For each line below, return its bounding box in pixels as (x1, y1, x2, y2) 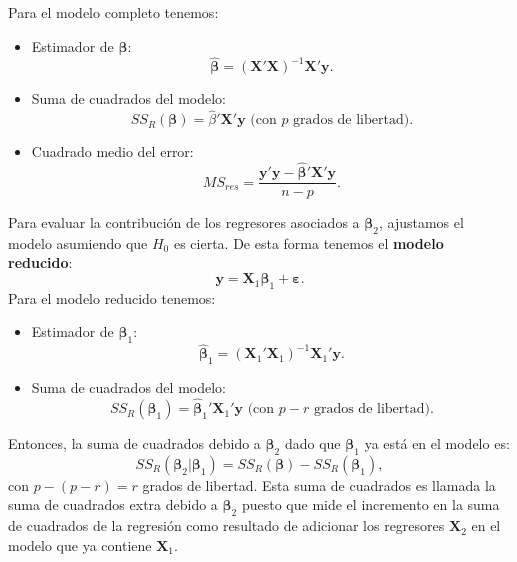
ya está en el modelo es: (364, 433, 510, 454)
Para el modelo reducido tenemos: (8, 287, 216, 308)
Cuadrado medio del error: (31, 141, 194, 162)
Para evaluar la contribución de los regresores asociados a (8, 212, 360, 233)
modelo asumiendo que (8, 232, 148, 253)
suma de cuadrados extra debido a (8, 494, 218, 515)
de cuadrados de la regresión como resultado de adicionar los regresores (8, 515, 445, 536)
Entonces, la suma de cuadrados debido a (8, 433, 261, 454)
